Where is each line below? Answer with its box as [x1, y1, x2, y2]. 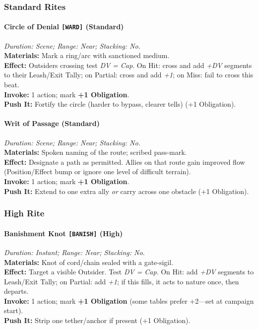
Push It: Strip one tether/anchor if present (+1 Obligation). [4, 315, 191, 326]
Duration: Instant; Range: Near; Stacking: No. [4, 247, 145, 257]
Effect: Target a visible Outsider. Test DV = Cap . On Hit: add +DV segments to [4, 266, 254, 277]
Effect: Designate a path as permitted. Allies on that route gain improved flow [4, 156, 245, 167]
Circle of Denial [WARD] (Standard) [4, 21, 124, 32]
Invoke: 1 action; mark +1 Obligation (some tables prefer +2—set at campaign [4, 295, 254, 306]
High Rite [4, 207, 45, 219]
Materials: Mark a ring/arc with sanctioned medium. [4, 50, 170, 61]
